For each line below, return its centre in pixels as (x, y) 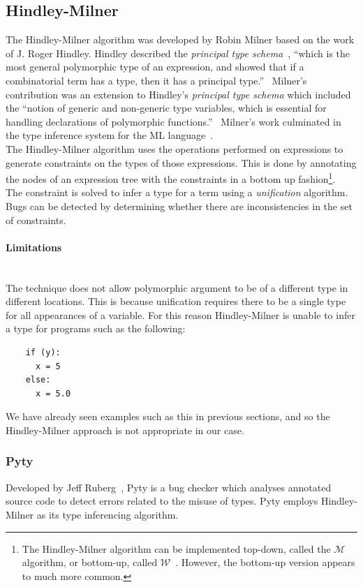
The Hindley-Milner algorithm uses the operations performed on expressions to (175, 148)
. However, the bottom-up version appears (265, 562)
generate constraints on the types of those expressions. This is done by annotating (181, 162)
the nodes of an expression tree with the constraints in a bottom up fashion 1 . (171, 178)
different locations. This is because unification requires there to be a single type (176, 301)
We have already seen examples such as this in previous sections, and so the (168, 416)
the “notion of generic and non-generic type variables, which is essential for (166, 108)
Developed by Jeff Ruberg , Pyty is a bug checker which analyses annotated (169, 487)
